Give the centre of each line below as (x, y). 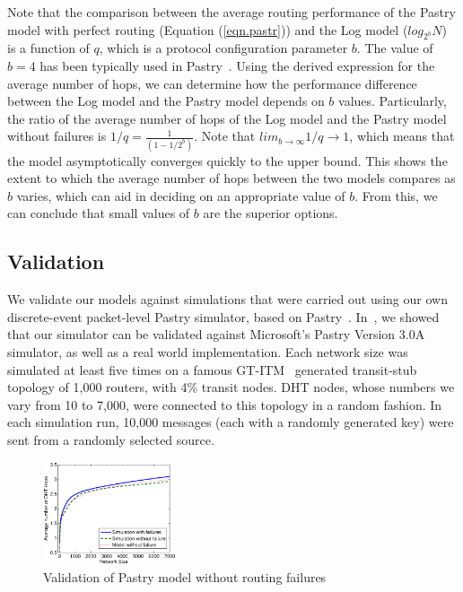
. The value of (395, 48)
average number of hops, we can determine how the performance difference (212, 83)
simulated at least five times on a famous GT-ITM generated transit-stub (212, 369)
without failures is (57, 136)
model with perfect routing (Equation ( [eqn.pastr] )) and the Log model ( (208, 29)
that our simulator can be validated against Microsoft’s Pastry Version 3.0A (216, 334)
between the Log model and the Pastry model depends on (166, 101)
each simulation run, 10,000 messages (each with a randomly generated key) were (231, 422)
